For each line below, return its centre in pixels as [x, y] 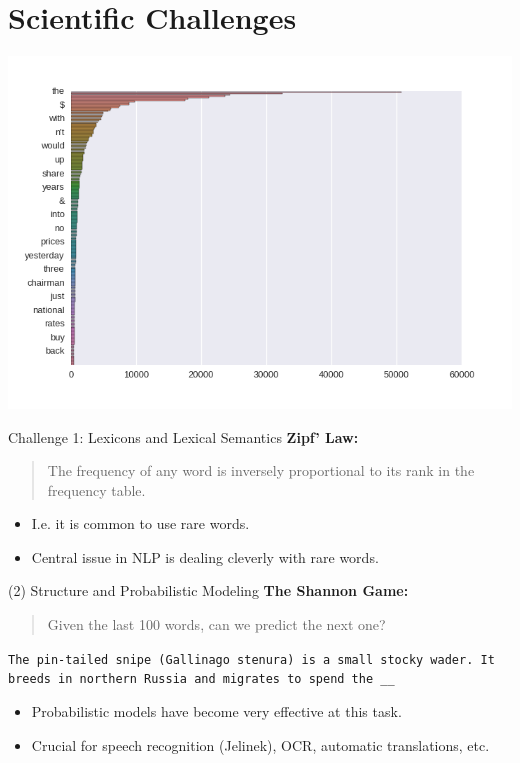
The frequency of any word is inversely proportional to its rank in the [261, 470]
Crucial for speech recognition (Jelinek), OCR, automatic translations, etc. [260, 744]
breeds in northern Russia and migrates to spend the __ [201, 679]
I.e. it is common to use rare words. [140, 523]
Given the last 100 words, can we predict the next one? [216, 624]
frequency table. [96, 489]
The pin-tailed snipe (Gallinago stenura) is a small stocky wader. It [251, 659]
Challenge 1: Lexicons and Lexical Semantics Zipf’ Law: [183, 436]
